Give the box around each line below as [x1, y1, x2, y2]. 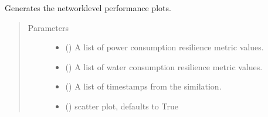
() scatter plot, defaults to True [65, 99, 178, 112]
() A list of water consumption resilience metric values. [65, 60, 263, 73]
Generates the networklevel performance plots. [5, 2, 171, 13]
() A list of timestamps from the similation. [65, 80, 222, 92]
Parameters [28, 21, 69, 33]
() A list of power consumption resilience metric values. [65, 41, 264, 53]
